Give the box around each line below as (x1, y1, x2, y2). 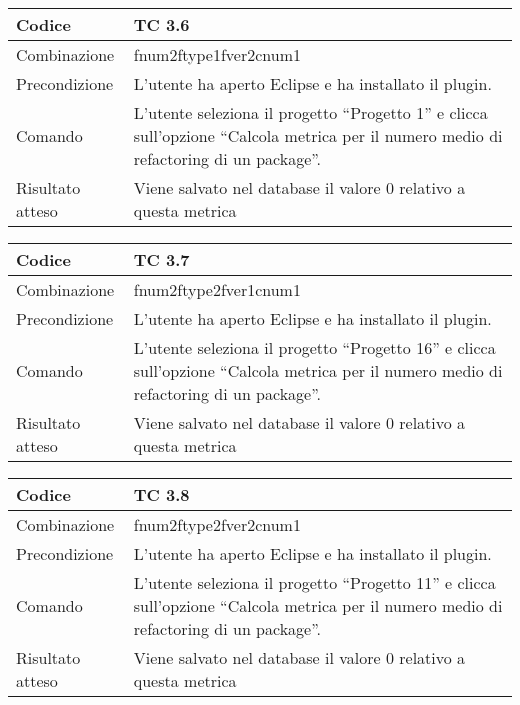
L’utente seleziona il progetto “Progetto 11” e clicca (133, 571, 496, 594)
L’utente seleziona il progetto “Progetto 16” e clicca (133, 336, 496, 359)
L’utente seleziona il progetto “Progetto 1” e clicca (133, 101, 488, 124)
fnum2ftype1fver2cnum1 (133, 43, 301, 66)
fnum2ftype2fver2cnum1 (133, 513, 301, 536)
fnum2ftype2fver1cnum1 (133, 278, 301, 301)
